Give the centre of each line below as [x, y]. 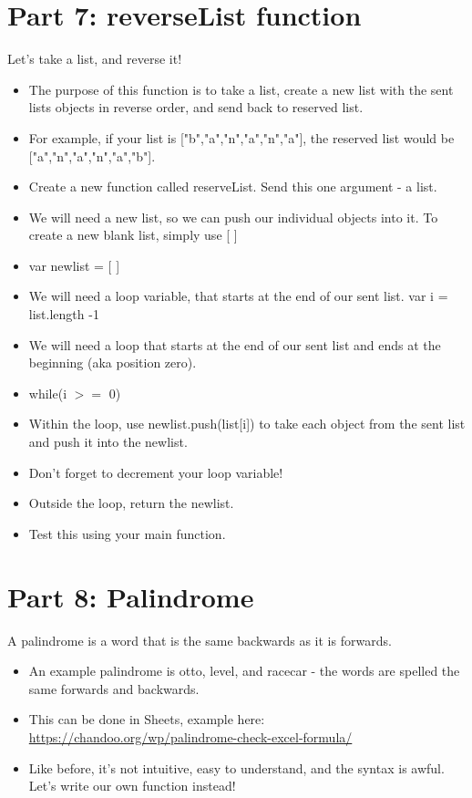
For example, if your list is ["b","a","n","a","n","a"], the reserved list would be [241, 137]
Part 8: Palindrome [131, 596]
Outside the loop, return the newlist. [131, 503]
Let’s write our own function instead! [132, 786]
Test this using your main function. [127, 533]
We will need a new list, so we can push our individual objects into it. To [233, 217]
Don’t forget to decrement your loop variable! [156, 472]
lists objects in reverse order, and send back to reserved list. [196, 107]
